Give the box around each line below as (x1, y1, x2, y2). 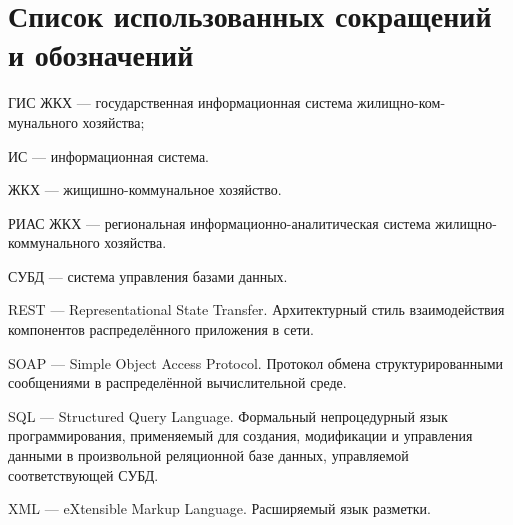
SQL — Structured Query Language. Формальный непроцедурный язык (8, 405, 448, 426)
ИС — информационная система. (8, 145, 209, 166)
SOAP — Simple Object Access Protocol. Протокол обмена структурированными (8, 352, 503, 373)
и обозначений (8, 34, 194, 75)
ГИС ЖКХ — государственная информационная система (8, 92, 353, 113)
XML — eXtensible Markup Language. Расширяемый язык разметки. (8, 498, 431, 519)
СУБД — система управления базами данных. (8, 265, 288, 286)
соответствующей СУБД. (8, 464, 159, 485)
